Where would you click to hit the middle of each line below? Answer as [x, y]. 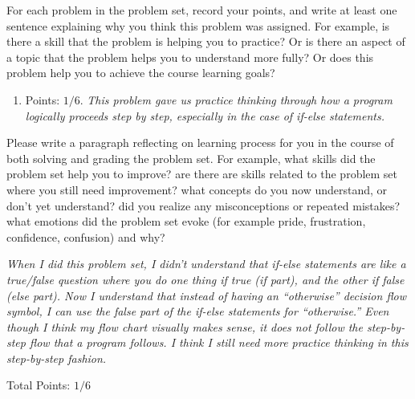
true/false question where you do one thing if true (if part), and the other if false [205, 279]
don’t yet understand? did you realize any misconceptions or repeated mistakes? [203, 205]
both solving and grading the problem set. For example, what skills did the [191, 158]
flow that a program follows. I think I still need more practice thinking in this [219, 342]
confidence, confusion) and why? [86, 236]
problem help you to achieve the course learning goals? [141, 73]
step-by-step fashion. [57, 358]
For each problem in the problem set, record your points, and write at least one [202, 10]
